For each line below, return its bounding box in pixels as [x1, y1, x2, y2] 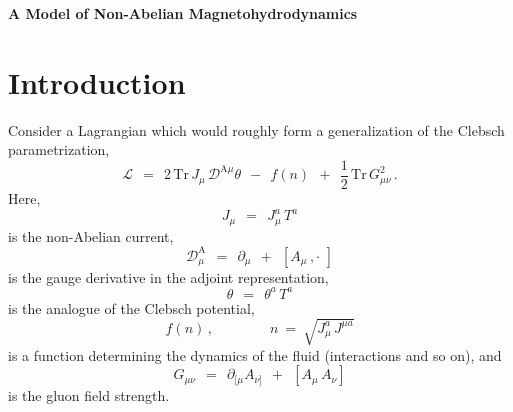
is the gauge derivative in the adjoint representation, [8, 266, 329, 287]
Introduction [8, 61, 186, 102]
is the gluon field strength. [8, 385, 170, 406]
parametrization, [8, 139, 110, 160]
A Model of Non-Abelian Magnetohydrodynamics [8, 3, 358, 23]
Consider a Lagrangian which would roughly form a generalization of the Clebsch [8, 119, 505, 140]
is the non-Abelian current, [8, 225, 174, 246]
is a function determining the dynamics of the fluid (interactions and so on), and [8, 344, 502, 365]
